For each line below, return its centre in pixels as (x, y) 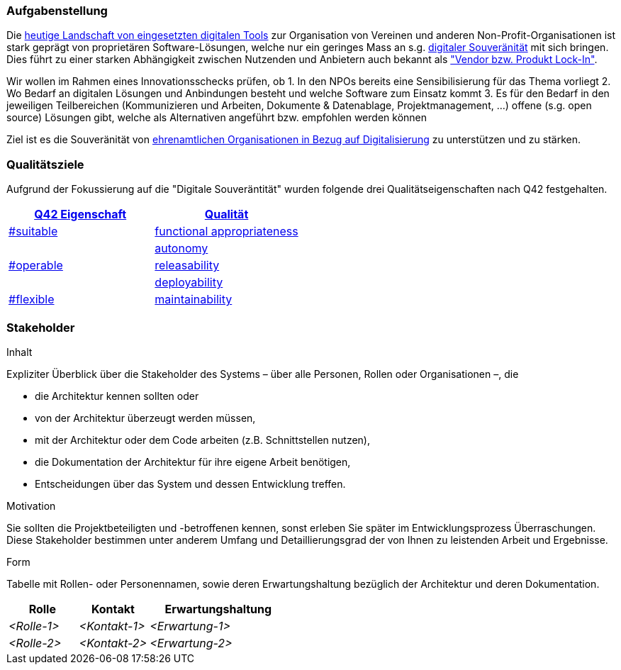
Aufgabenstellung (57, 11)
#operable (36, 266)
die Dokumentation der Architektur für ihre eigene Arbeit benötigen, (193, 462)
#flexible (32, 300)
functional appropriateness (226, 231)
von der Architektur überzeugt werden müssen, (145, 418)
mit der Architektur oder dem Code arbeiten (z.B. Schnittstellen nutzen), (203, 440)
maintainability (194, 300)
